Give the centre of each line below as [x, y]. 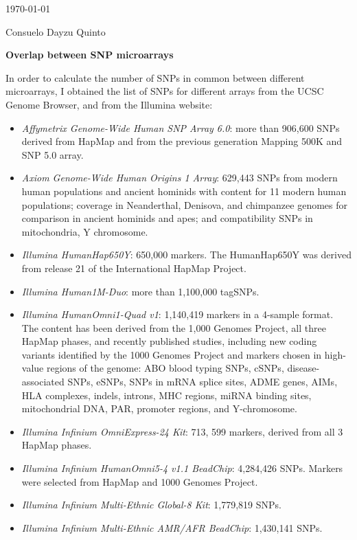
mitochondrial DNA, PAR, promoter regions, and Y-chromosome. [159, 408]
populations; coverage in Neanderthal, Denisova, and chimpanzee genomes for [185, 204]
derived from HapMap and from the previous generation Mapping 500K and [182, 141]
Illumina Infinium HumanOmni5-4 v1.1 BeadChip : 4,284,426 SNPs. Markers [182, 468]
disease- [303, 368]
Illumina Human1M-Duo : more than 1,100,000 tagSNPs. [140, 291]
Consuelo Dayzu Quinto [56, 31]
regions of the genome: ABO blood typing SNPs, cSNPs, [165, 368]
